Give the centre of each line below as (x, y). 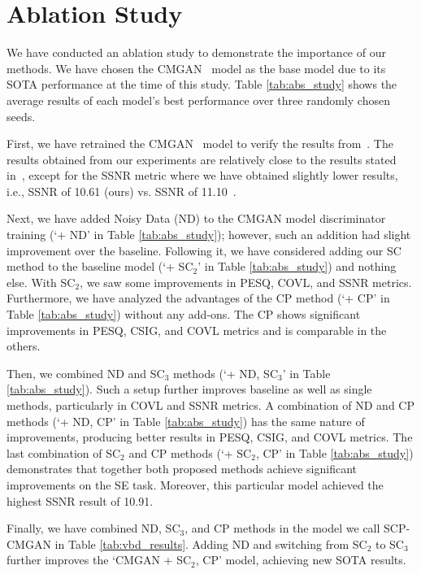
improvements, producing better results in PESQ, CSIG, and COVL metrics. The (210, 437)
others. (24, 346)
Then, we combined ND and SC (86, 373)
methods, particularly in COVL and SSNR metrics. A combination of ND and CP (210, 405)
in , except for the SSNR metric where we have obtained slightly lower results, (202, 175)
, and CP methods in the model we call (282, 528)
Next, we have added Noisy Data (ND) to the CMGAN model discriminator (196, 218)
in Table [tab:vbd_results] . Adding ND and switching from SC (211, 544)
